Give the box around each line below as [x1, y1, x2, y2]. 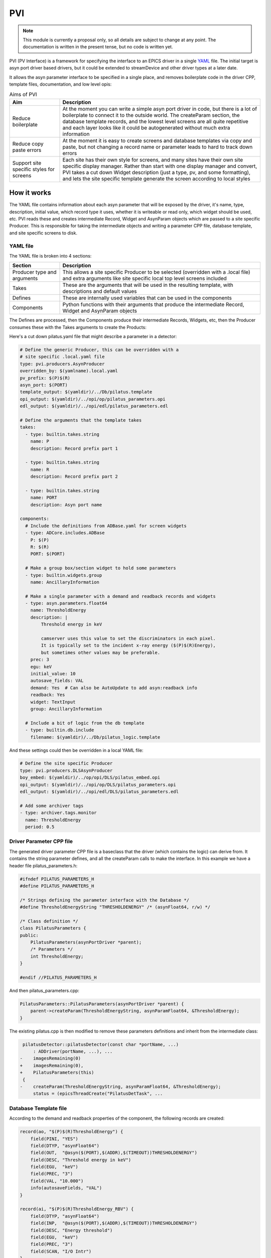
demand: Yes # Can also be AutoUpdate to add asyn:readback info [30, 685, 198, 690]
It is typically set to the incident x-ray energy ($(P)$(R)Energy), [41, 643, 216, 649]
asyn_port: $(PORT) [20, 382, 68, 387]
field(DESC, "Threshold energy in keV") [30, 1157, 131, 1162]
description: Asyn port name [30, 502, 102, 508]
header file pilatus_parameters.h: [9, 862, 78, 869]
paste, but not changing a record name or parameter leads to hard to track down [62, 143, 253, 150]
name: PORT [30, 495, 57, 501]
